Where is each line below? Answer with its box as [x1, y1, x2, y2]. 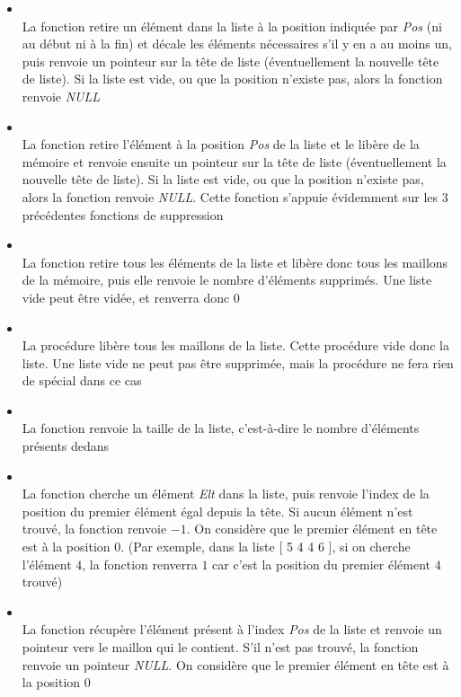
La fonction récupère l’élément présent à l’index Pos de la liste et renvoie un [22, 620, 442, 639]
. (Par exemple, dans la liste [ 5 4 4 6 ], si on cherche [120, 537, 411, 556]
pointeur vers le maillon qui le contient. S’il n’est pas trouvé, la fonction [22, 638, 419, 656]
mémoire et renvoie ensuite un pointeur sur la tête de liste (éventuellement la [22, 152, 447, 171]
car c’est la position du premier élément [212, 554, 431, 573]
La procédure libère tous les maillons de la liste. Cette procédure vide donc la [22, 336, 449, 355]
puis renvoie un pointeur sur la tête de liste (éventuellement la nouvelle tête [22, 51, 439, 70]
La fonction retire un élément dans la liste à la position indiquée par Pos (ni [22, 16, 442, 35]
